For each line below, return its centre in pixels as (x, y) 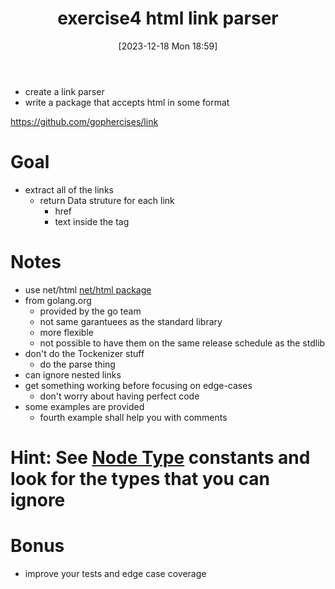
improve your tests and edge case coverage (115, 573)
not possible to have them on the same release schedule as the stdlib (182, 343)
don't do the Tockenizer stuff (84, 353)
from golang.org (58, 300)
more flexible (66, 332)
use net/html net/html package (88, 289)
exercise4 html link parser (168, 18)
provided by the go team (90, 311)
